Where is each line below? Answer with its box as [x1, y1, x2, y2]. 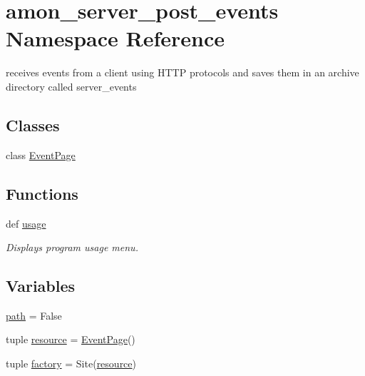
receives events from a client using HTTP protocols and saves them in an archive [6, 65, 359, 80]
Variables [6, 275, 76, 297]
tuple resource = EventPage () [6, 332, 135, 347]
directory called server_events [6, 78, 137, 93]
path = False [6, 308, 62, 322]
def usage [6, 215, 46, 230]
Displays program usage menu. [6, 240, 138, 255]
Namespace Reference [6, 24, 225, 53]
